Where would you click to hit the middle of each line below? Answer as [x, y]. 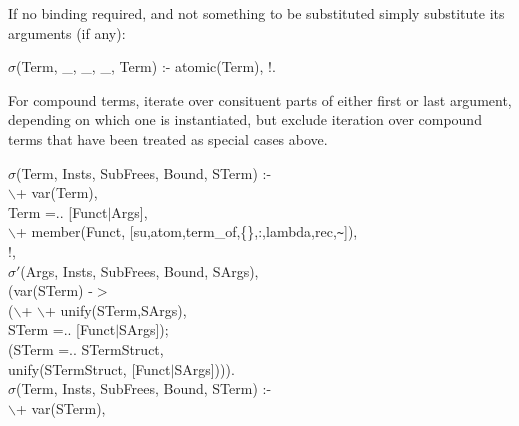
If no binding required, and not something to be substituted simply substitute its [256, 13]
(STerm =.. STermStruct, [86, 348]
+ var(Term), [56, 192]
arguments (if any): [67, 32]
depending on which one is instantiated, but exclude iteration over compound [245, 119]
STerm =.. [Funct [62, 329]
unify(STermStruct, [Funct [89, 368]
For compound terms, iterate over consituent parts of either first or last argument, [260, 99]
